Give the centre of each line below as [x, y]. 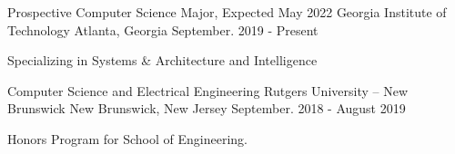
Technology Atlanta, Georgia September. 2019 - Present [163, 29]
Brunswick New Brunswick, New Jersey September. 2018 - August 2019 [207, 108]
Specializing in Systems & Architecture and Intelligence [162, 60]
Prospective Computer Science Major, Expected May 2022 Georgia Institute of [227, 12]
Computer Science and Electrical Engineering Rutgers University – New [207, 90]
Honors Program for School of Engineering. [127, 138]
